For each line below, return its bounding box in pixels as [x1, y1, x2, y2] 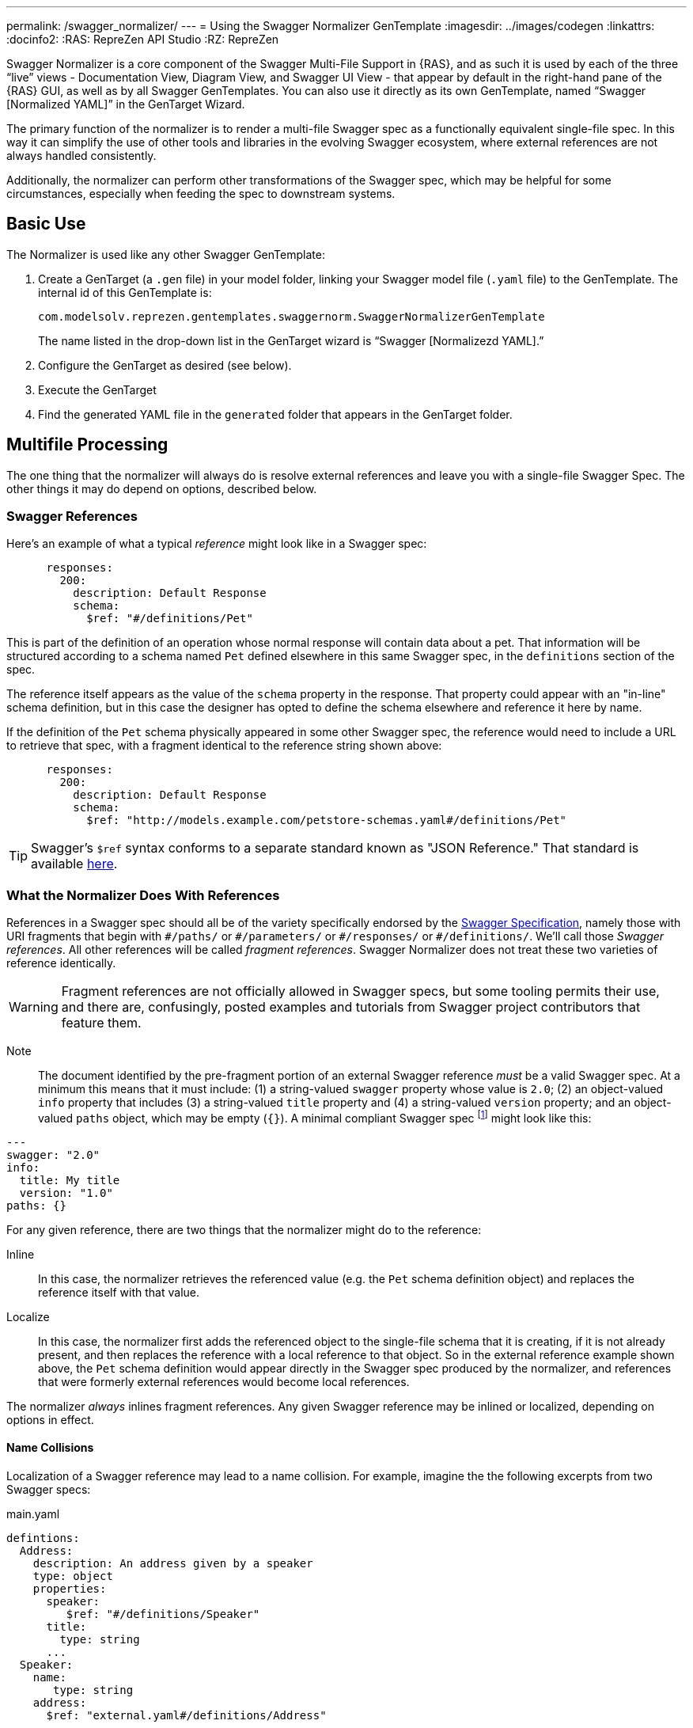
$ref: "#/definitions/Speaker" [66, 1608, 260, 1621]
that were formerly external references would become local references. [38, 1374, 410, 1388]
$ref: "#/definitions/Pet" [86, 612, 253, 625]
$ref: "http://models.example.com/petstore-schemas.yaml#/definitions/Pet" [86, 814, 567, 827]
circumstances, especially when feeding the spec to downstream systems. [6, 187, 396, 200]
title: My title [19, 1173, 120, 1187]
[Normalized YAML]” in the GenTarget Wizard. [6, 97, 245, 111]
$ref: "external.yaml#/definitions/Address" [46, 1709, 327, 1722]
